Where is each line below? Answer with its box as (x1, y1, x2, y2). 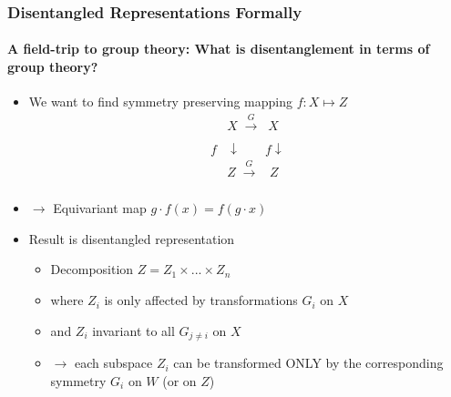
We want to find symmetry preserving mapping (28, 92, 293, 111)
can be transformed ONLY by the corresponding (173, 353, 444, 372)
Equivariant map (53, 198, 147, 218)
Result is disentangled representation (28, 229, 235, 248)
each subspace (74, 353, 153, 372)
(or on (162, 371, 197, 390)
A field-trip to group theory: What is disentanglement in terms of (7, 39, 430, 58)
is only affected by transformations (104, 290, 298, 310)
